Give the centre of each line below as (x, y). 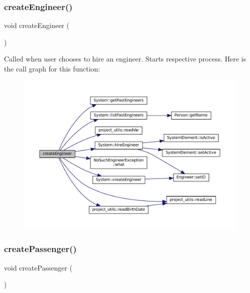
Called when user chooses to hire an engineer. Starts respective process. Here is (125, 59)
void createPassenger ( (38, 267)
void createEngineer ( (37, 25)
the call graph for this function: (52, 68)
